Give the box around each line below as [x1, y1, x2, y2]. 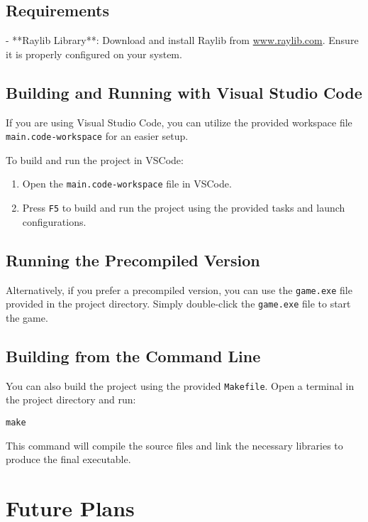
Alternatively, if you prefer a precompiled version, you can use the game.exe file [6, 282, 352, 297]
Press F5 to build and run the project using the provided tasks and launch [22, 200, 345, 215]
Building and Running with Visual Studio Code [6, 81, 362, 103]
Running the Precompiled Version [6, 249, 260, 271]
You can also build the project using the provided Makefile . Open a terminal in [6, 378, 355, 393]
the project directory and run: [6, 392, 136, 407]
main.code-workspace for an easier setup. [6, 129, 189, 143]
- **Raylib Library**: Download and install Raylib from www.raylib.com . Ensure [6, 33, 359, 48]
